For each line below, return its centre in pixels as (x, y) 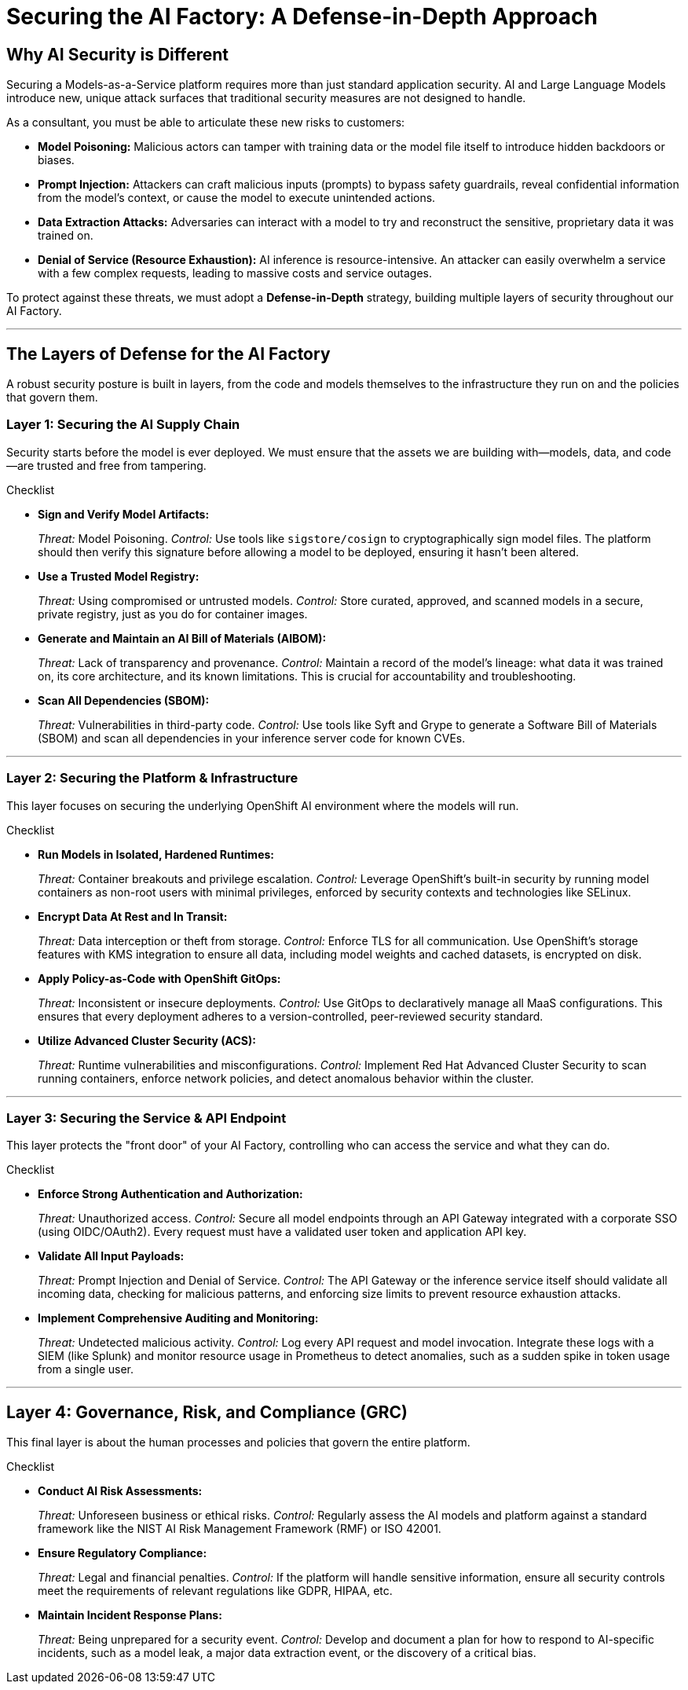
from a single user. (86, 1369)
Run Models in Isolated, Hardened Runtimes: (156, 854)
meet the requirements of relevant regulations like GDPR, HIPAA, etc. (215, 1591)
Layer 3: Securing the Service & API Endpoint (146, 1118)
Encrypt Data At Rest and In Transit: (133, 916)
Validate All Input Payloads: (111, 1256)
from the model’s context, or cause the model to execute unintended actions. (237, 198)
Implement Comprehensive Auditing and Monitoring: (178, 1318)
